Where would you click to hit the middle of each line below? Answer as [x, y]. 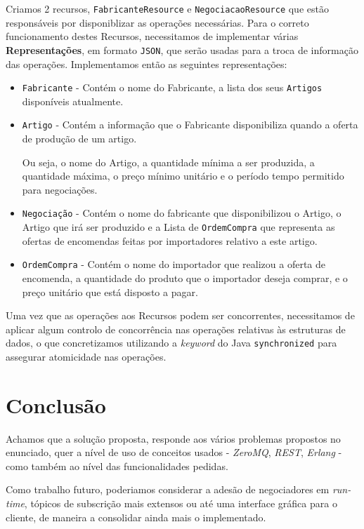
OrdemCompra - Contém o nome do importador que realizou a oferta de [174, 264]
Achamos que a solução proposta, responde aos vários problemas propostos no [173, 438]
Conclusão [56, 404]
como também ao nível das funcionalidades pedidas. [117, 466]
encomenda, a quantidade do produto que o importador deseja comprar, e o [185, 277]
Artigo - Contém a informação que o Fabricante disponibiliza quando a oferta [190, 125]
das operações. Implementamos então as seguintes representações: [147, 63]
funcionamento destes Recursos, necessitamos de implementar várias [152, 36]
